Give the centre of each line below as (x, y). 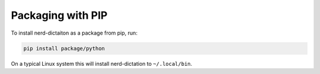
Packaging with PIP (59, 15)
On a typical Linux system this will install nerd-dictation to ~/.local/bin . (102, 63)
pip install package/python (64, 48)
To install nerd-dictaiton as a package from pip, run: (74, 33)
